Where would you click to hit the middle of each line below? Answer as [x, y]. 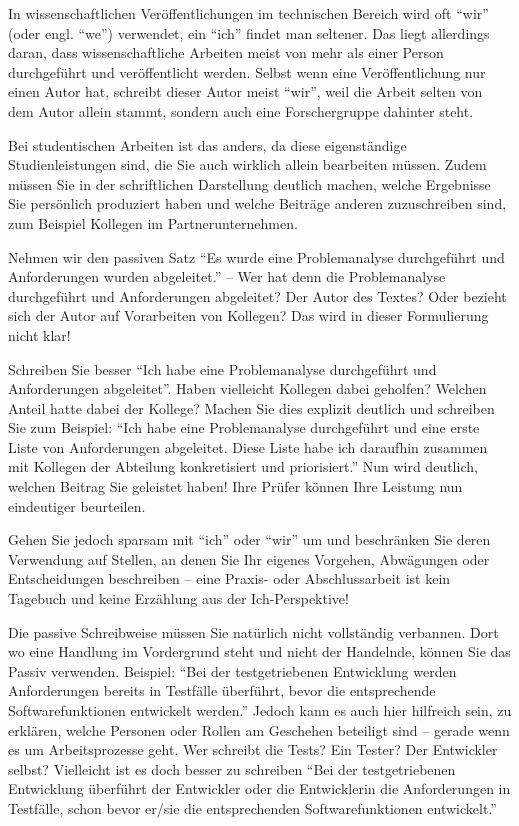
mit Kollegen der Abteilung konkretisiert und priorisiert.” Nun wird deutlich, [243, 466]
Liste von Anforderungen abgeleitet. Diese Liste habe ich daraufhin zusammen [248, 446]
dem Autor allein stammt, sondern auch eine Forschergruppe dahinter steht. [241, 110]
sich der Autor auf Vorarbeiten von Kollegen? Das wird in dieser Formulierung [248, 315]
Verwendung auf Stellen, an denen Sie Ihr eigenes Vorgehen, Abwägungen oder [249, 558]
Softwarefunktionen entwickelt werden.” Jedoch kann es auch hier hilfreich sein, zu [260, 710]
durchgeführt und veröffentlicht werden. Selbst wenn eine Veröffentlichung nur [247, 71]
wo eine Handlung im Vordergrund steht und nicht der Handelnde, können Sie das [259, 651]
